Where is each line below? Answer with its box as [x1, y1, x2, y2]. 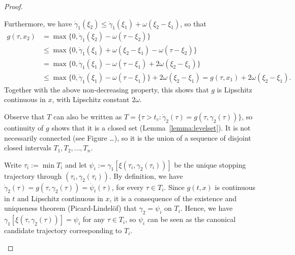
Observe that [4, 111, 45, 121]
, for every [111, 181, 144, 192]
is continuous [215, 181, 256, 192]
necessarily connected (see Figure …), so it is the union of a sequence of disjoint [4, 132, 251, 143]
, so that [180, 18, 206, 28]
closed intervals [4, 142, 51, 153]
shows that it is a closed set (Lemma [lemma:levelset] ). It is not [51, 122, 251, 133]
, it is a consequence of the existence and [109, 193, 237, 203]
